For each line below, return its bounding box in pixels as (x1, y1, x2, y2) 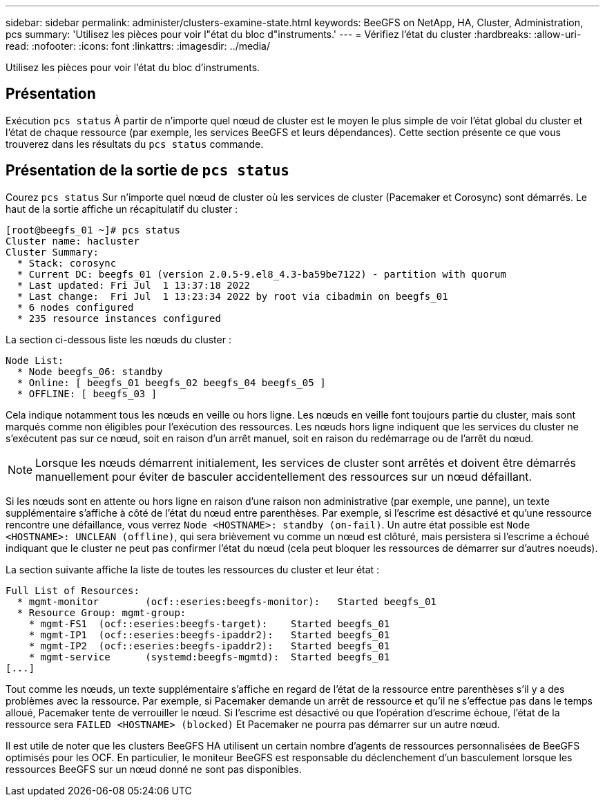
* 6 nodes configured (17, 301, 134, 313)
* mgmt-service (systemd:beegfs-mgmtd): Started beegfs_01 (28, 651, 390, 662)
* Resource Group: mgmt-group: (17, 607, 186, 618)
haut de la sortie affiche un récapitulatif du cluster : (6, 202, 238, 215)
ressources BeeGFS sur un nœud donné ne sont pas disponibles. (6, 763, 302, 775)
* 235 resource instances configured (17, 312, 221, 324)
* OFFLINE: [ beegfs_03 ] (17, 388, 157, 399)
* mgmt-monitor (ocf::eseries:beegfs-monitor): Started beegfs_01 (17, 595, 436, 607)
